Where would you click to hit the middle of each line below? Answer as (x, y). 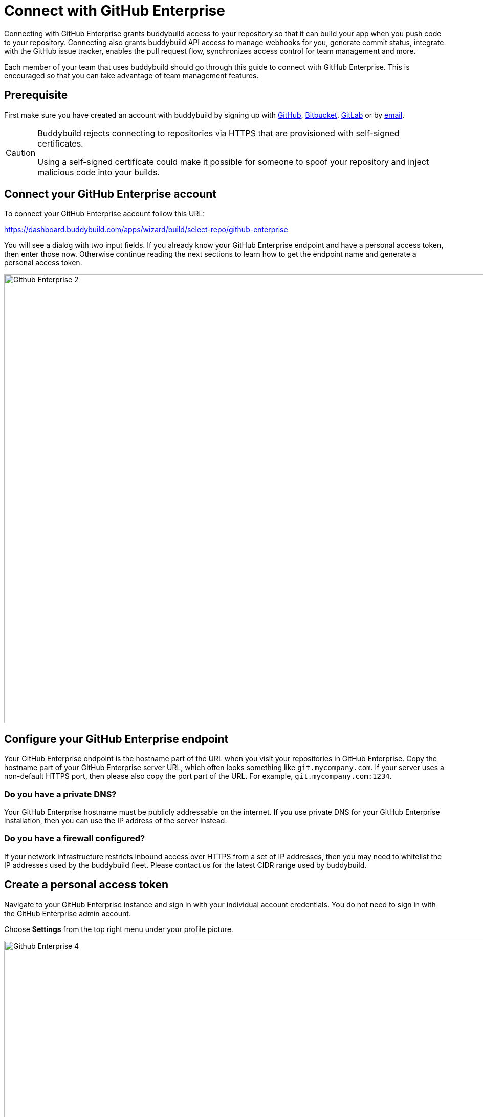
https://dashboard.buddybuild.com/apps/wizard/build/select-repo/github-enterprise (146, 230)
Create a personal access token (86, 885)
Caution (21, 152)
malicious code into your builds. (99, 172)
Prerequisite (36, 95)
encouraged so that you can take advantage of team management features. (131, 75)
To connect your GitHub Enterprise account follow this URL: (105, 214)
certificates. (60, 143)
